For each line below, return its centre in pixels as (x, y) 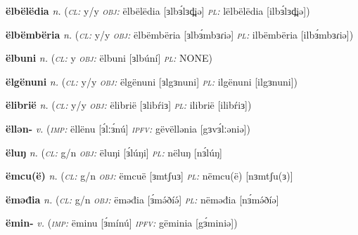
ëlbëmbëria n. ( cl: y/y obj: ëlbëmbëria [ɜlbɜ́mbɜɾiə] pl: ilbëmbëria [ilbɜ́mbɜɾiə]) (180, 34)
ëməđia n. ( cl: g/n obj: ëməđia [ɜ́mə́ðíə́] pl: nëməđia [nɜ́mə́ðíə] (142, 199)
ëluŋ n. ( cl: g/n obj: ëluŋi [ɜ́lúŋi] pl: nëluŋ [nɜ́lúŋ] (114, 152)
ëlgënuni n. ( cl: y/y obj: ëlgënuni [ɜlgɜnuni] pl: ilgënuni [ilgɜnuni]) (152, 81)
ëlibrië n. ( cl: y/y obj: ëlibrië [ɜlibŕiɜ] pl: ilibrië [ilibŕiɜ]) (129, 105)
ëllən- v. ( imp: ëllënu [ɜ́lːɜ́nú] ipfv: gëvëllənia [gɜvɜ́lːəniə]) (128, 128)
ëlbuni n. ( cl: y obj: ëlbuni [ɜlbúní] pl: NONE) (109, 58)
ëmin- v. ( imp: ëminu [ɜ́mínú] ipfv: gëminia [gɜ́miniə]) (122, 223)
